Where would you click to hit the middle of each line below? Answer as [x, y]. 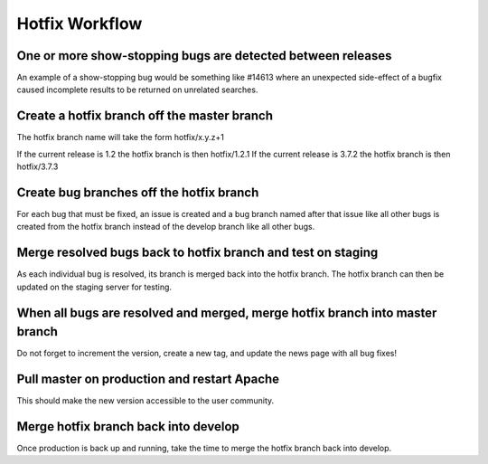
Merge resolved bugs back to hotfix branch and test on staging [197, 253]
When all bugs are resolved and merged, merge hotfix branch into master [227, 312]
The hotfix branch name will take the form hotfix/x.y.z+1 [121, 137]
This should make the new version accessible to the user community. [145, 401]
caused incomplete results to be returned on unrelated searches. [137, 90]
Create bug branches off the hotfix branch [138, 192]
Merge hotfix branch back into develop [128, 426]
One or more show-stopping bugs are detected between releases [204, 56]
